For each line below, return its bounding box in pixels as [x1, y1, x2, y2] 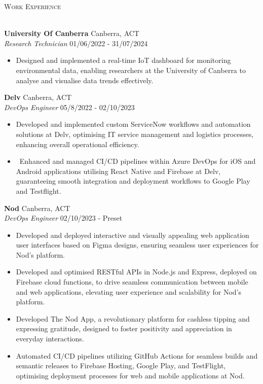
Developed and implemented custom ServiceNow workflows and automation [16, 119, 251, 129]
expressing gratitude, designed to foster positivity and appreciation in [16, 323, 232, 334]
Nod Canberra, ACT [4, 202, 70, 213]
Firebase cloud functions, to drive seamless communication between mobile [16, 276, 248, 287]
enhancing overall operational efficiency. [16, 138, 139, 149]
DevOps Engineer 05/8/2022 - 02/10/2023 [4, 101, 135, 112]
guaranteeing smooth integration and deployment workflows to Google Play [16, 176, 250, 186]
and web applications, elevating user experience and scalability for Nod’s [16, 286, 241, 297]
